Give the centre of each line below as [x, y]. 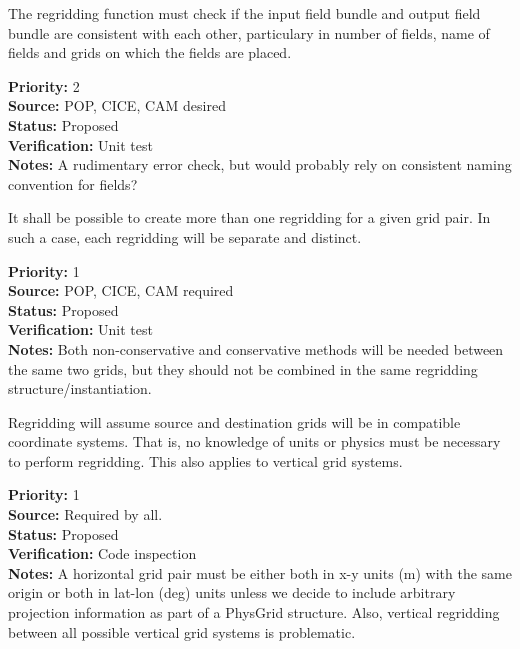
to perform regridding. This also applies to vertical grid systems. [205, 460]
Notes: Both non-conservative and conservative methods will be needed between [256, 348]
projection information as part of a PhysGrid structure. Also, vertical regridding [254, 612]
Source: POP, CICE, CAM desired [117, 105]
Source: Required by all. [85, 514]
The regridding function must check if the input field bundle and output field [244, 13]
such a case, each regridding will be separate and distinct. [185, 236]
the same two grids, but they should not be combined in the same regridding [243, 368]
